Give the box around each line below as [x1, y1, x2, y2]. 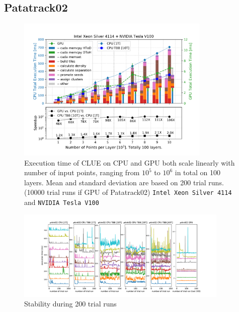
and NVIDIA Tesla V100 [24, 196, 99, 207]
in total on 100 [175, 167, 221, 178]
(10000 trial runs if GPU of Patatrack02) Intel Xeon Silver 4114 [24, 187, 232, 197]
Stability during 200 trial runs [24, 298, 117, 309]
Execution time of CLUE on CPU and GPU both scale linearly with [24, 157, 235, 168]
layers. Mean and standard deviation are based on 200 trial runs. [24, 177, 224, 187]
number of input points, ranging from [24, 167, 140, 178]
